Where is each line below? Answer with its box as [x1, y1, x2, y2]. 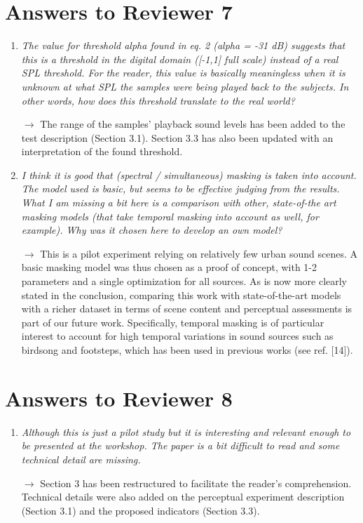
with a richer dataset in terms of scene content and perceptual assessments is [21, 301, 352, 316]
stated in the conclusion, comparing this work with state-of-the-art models [21, 287, 341, 302]
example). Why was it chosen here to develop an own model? [21, 223, 282, 237]
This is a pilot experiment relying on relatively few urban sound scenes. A [40, 246, 358, 260]
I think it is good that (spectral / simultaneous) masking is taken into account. [21, 167, 357, 182]
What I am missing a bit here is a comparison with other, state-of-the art [21, 195, 336, 210]
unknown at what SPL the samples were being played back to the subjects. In [21, 79, 349, 93]
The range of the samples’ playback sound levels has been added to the [40, 117, 345, 131]
